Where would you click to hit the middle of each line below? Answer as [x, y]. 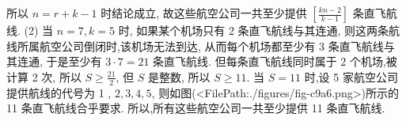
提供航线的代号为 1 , [59, 92]
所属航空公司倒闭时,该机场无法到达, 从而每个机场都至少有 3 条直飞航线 [200, 45]
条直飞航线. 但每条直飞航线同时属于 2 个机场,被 [275, 61]
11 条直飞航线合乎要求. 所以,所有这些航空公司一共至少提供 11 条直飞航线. [196, 108]
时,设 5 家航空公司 [351, 76]
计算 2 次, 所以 [44, 76]
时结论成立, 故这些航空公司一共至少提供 [204, 13]
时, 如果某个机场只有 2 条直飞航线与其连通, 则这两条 [254, 30]
